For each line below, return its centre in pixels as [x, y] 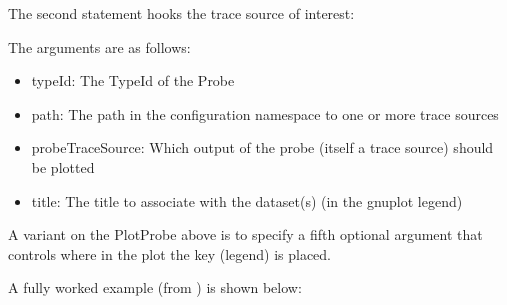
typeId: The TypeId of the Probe [133, 80]
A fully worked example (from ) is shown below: [155, 287]
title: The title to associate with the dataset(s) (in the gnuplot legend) [247, 200]
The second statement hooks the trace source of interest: [181, 13]
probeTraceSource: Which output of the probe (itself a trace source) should [262, 147]
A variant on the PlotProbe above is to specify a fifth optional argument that [245, 234]
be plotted [63, 166]
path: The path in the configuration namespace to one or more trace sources [265, 113]
